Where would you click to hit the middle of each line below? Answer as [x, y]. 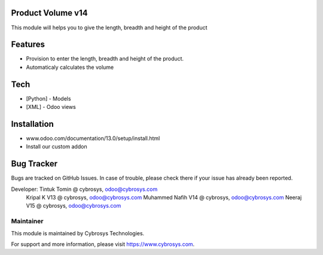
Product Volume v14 [49, 13]
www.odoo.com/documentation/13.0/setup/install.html [93, 138]
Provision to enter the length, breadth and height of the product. [105, 59]
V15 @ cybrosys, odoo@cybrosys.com [74, 206]
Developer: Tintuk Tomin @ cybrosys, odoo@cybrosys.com [84, 189]
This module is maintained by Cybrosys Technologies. [78, 233]
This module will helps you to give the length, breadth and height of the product [109, 28]
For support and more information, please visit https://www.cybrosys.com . [103, 244]
